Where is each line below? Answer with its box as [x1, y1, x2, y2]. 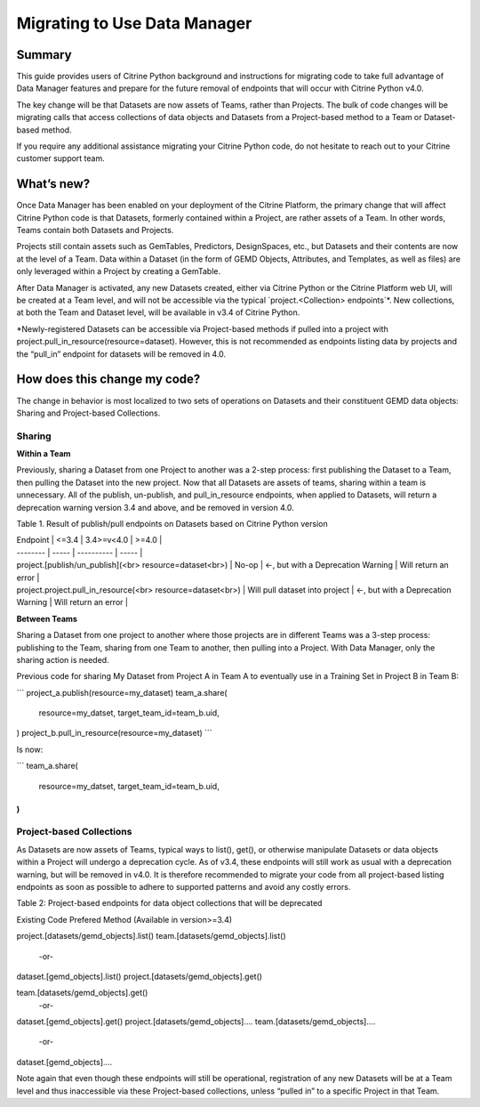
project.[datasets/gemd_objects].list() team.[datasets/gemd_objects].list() [16, 931, 286, 941]
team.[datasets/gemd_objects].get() [16, 988, 148, 998]
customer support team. [16, 153, 106, 164]
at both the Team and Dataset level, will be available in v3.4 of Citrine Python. [16, 307, 300, 318]
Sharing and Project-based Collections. [16, 408, 161, 418]
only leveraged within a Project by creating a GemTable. [16, 266, 221, 277]
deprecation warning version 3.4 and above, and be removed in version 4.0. [16, 502, 294, 513]
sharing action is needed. [16, 654, 110, 665]
